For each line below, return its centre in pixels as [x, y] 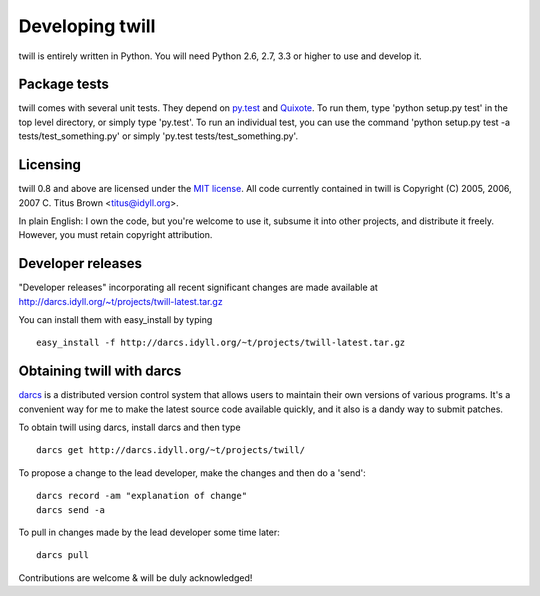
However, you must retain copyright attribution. [115, 235]
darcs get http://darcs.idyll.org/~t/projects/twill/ [170, 450]
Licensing [50, 165]
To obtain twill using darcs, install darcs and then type [129, 427]
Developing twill [87, 26]
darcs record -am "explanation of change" [142, 496]
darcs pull [63, 555]
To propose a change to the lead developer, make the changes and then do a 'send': [192, 472]
